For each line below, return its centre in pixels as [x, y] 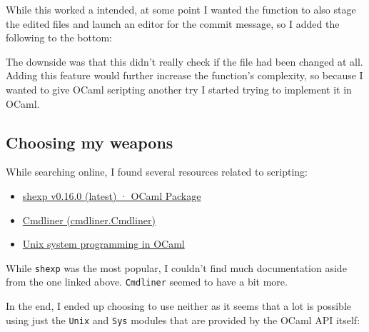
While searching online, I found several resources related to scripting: [157, 172]
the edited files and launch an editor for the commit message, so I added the [173, 23]
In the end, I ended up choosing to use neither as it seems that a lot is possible [178, 306]
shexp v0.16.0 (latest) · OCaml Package [112, 195]
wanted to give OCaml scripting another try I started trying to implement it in [179, 89]
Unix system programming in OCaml [103, 244]
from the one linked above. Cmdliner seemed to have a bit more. [147, 282]
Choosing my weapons [90, 142]
